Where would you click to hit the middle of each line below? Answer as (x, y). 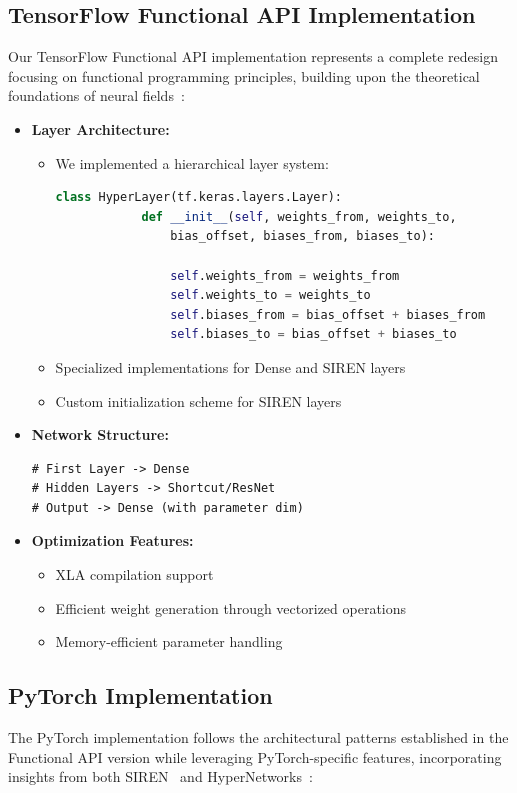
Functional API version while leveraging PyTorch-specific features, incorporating (255, 756)
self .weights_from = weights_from (285, 275)
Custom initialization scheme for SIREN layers (198, 400)
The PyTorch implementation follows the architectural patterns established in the (258, 737)
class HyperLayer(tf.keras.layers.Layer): (198, 197)
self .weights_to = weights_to (270, 295)
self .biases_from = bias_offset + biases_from (328, 314)
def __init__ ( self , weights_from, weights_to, (299, 216)
